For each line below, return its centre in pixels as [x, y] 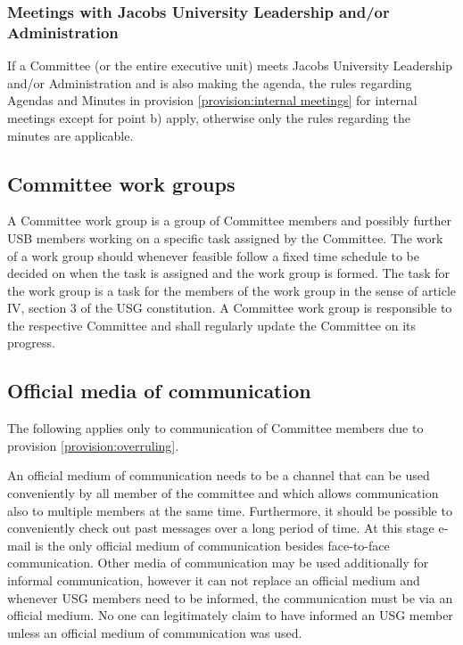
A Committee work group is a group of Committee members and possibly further [229, 220]
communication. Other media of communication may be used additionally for [218, 563]
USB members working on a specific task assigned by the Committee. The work [225, 237]
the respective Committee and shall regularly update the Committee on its [212, 325]
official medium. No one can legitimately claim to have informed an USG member [230, 615]
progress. [31, 343]
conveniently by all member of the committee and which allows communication [223, 493]
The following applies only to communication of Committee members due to [215, 428]
